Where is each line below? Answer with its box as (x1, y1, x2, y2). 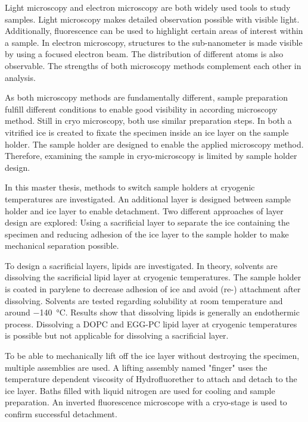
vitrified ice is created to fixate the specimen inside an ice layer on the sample (5, 126, 289, 138)
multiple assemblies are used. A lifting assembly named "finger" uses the (5, 361, 267, 373)
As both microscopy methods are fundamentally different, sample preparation (5, 91, 288, 104)
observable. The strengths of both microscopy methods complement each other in (5, 59, 301, 71)
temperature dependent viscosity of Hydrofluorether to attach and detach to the (5, 373, 297, 385)
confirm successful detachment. (5, 408, 117, 420)
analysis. (5, 71, 36, 83)
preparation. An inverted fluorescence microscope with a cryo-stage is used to (5, 396, 287, 408)
